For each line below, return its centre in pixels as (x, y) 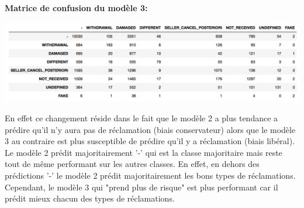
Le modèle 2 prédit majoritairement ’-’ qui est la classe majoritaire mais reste (144, 152)
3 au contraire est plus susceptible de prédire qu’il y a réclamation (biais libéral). (150, 141)
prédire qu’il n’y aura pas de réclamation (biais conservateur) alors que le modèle (150, 129)
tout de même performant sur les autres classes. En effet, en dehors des (132, 164)
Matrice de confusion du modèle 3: (76, 8)
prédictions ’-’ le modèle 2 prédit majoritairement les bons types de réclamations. (150, 175)
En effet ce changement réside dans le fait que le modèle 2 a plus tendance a (141, 118)
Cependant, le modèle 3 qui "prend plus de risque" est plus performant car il (141, 187)
